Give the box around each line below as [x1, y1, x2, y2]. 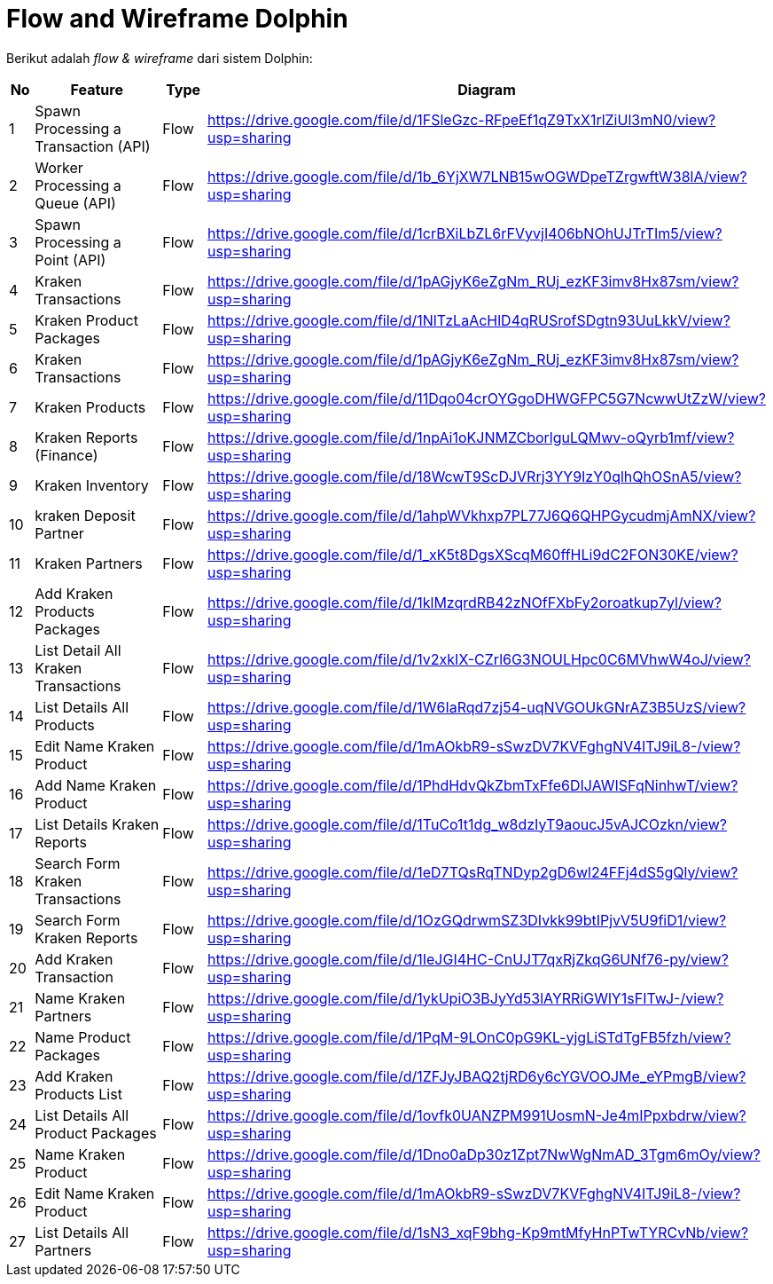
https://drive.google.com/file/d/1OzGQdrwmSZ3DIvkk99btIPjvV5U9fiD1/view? [207, 910, 727, 929]
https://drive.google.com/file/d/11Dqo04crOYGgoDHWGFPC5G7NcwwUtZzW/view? [207, 389, 766, 407]
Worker [35, 158, 83, 177]
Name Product [35, 1028, 131, 1046]
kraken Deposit [35, 506, 136, 524]
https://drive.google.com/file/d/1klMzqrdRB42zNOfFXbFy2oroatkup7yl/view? [207, 593, 722, 611]
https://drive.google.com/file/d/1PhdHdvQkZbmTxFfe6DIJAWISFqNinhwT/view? [207, 776, 738, 794]
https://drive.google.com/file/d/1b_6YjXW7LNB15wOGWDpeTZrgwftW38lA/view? [207, 167, 747, 185]
